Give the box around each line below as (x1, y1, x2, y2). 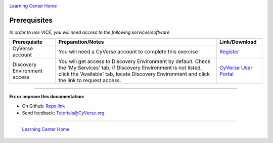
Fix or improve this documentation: (9, 94, 85, 100)
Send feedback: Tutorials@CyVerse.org (22, 110, 105, 116)
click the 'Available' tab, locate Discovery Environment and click (58, 70, 210, 78)
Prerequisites (9, 16, 53, 25)
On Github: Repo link (22, 103, 65, 109)
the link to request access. (58, 77, 121, 84)
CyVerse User (219, 64, 253, 71)
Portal (219, 70, 234, 78)
